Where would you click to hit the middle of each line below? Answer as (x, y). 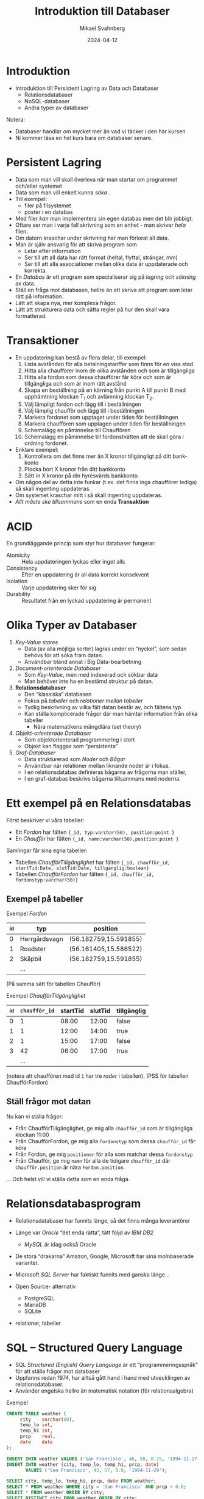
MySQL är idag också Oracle (60, 1244)
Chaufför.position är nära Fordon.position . (70, 1167)
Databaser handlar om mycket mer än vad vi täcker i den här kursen (100, 131)
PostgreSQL (39, 1298)
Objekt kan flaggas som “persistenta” (71, 746)
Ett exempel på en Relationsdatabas (99, 804)
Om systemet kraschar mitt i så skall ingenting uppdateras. (89, 495)
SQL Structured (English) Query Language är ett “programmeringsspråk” (106, 1365)
